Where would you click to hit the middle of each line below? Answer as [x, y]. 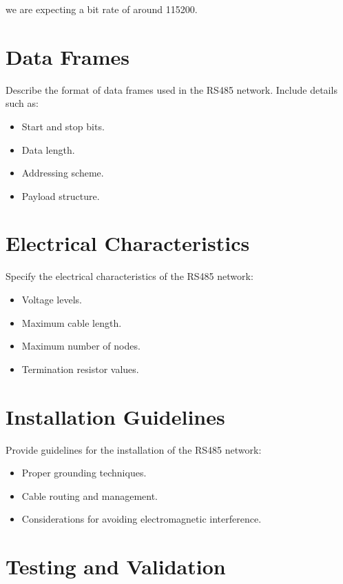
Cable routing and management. [90, 495]
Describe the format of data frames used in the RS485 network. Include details [171, 89]
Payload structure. [61, 195]
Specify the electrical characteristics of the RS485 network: [129, 276]
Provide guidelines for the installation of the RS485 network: [134, 449]
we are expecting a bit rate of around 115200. [102, 9]
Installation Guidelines [115, 416]
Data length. [48, 149]
